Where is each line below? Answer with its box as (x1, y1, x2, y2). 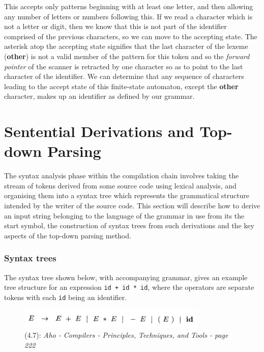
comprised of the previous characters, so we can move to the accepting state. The (4, 31, 257, 41)
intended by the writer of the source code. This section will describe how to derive (4, 200, 260, 211)
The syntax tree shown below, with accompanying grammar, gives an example (4, 272, 248, 282)
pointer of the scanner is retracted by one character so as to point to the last (4, 61, 243, 71)
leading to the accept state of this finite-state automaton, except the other (4, 80, 239, 91)
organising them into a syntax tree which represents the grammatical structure (4, 190, 250, 201)
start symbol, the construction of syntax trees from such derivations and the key (4, 220, 254, 231)
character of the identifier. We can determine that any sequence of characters (4, 71, 244, 82)
